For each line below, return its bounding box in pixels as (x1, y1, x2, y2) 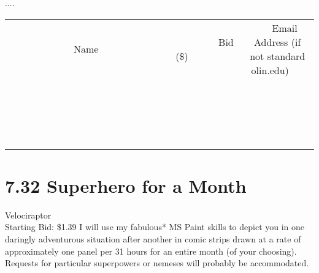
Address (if (254, 34, 301, 49)
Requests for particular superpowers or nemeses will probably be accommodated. (5, 256, 309, 269)
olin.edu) (251, 62, 289, 77)
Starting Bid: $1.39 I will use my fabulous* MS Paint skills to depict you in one (5, 220, 305, 233)
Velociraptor (5, 208, 52, 221)
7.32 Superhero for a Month (5, 173, 247, 198)
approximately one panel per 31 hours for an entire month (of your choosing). (5, 244, 297, 257)
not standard (250, 48, 306, 63)
